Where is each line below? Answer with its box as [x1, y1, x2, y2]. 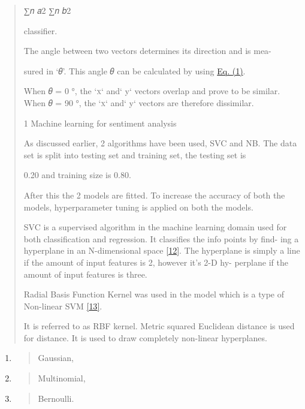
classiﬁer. [23, 24, 58, 37]
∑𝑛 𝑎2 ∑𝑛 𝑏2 [23, 4, 71, 16]
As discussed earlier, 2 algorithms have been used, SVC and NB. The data [23, 137, 297, 149]
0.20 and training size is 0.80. [23, 169, 131, 181]
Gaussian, [38, 351, 74, 364]
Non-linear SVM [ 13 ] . [23, 299, 102, 312]
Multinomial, [38, 372, 86, 384]
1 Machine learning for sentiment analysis [23, 116, 177, 129]
